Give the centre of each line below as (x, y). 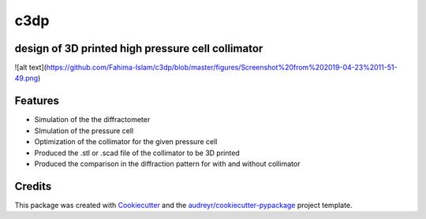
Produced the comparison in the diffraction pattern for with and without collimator (167, 163)
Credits (33, 186)
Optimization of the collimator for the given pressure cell (126, 142)
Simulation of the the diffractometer (92, 120)
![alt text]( (31, 68)
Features (37, 101)
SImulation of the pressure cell (84, 131)
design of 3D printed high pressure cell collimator (139, 48)
